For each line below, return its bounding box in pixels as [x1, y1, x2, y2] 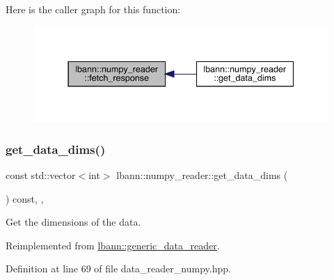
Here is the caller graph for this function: [6, 2, 181, 16]
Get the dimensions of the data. [6, 215, 141, 229]
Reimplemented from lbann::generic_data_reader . [6, 238, 220, 252]
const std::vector [6, 167, 76, 182]
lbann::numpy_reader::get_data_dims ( [116, 167, 288, 182]
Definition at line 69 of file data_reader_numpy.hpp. [6, 261, 231, 276]
